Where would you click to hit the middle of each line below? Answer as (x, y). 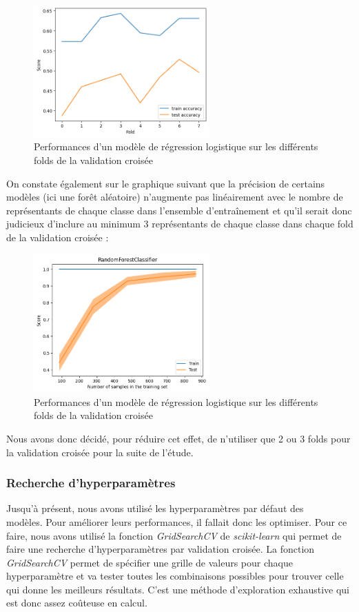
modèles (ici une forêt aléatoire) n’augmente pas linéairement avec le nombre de (175, 197)
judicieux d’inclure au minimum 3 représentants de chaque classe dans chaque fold (180, 224)
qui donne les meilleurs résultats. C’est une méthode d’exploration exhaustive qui (178, 589)
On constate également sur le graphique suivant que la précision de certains (166, 183)
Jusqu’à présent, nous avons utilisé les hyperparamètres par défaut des (155, 508)
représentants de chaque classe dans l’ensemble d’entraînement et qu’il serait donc (179, 210)
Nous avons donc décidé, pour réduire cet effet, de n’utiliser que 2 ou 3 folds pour (178, 438)
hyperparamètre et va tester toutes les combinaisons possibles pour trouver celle (175, 576)
